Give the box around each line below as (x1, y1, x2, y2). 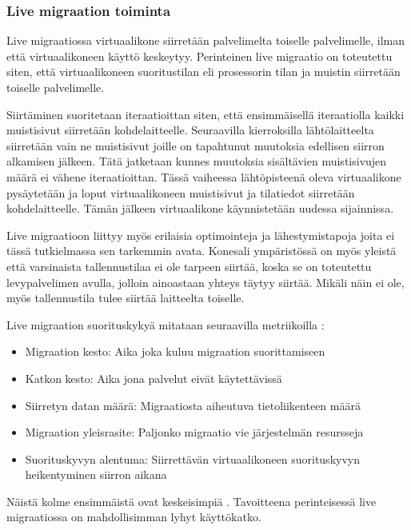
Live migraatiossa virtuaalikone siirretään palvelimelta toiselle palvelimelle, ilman (6, 32, 405, 49)
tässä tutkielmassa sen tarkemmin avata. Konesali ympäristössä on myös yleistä (6, 242, 397, 259)
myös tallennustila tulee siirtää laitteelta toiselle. (6, 289, 245, 306)
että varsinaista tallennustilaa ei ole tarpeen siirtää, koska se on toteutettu (6, 257, 372, 274)
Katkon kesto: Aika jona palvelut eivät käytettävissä (25, 369, 282, 386)
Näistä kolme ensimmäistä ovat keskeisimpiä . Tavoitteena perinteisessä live (6, 492, 377, 509)
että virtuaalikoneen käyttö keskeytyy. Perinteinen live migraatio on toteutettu (6, 47, 393, 64)
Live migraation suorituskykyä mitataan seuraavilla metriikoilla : (6, 316, 325, 333)
